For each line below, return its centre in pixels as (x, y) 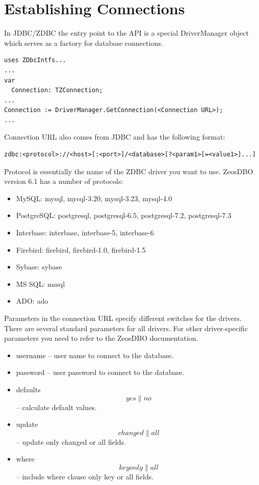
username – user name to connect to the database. (95, 355)
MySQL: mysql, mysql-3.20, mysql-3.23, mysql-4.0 (94, 198)
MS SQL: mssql (41, 284)
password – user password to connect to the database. (100, 372)
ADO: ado (32, 301)
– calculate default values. (56, 407)
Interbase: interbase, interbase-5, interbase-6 (85, 233)
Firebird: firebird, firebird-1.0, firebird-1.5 (81, 249)
